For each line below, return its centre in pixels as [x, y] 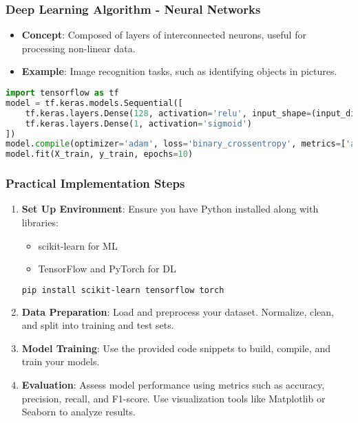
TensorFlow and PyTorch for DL [107, 269]
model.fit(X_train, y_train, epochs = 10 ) [99, 154]
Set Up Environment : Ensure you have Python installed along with [170, 209]
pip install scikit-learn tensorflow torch [123, 290]
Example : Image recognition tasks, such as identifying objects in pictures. [179, 71]
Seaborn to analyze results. [78, 412]
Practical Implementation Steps [95, 183]
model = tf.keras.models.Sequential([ [94, 103]
